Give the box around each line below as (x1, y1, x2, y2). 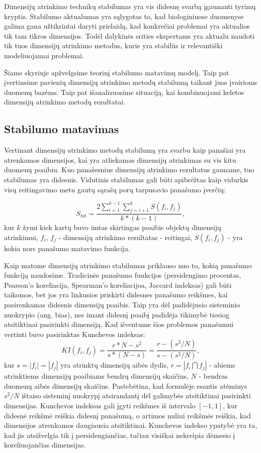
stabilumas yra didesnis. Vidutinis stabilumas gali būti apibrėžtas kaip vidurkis (4, 174, 248, 184)
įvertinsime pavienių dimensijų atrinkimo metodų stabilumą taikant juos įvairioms (4, 77, 257, 87)
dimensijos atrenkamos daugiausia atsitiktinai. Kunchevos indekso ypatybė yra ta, (4, 420, 257, 430)
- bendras (199, 371, 228, 381)
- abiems (209, 360, 235, 370)
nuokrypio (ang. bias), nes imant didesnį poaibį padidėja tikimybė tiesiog (4, 309, 229, 319)
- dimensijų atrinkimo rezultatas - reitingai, (58, 232, 192, 243)
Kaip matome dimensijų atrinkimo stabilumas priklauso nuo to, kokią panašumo (4, 260, 252, 270)
